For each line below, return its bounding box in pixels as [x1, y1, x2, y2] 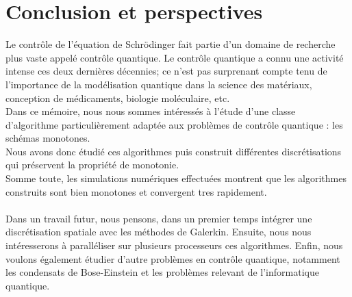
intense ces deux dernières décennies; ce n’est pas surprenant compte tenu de [5, 64, 327, 78]
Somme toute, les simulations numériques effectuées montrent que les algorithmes [5, 171, 347, 185]
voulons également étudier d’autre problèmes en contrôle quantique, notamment [5, 251, 340, 266]
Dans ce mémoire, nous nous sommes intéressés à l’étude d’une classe [5, 104, 296, 118]
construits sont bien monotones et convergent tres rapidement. [5, 184, 267, 198]
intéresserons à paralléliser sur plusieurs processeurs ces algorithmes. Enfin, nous [5, 238, 343, 253]
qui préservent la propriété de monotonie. [5, 157, 179, 172]
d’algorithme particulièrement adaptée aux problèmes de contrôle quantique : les [5, 117, 343, 131]
